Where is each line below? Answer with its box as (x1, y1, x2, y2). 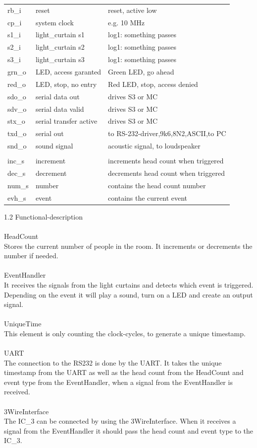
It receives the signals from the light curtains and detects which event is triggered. (4, 279, 254, 290)
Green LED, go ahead (108, 66, 174, 76)
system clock (35, 17, 74, 27)
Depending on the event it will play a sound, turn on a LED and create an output (4, 289, 253, 299)
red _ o (7, 78, 26, 89)
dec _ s (7, 167, 26, 178)
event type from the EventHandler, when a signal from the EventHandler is (4, 376, 233, 387)
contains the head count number (108, 180, 206, 190)
